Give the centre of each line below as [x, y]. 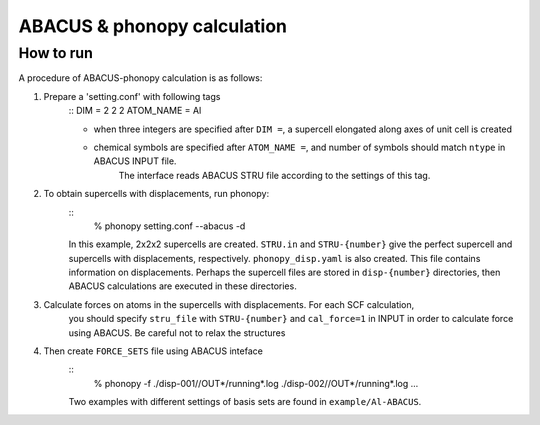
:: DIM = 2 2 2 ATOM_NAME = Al [135, 111]
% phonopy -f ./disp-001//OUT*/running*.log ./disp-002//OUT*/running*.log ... [256, 383]
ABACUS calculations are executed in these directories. [182, 286]
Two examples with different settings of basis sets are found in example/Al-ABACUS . [245, 402]
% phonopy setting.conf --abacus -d [169, 226]
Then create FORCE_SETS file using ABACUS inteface [153, 351]
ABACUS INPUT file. [135, 161]
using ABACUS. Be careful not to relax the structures [177, 332]
